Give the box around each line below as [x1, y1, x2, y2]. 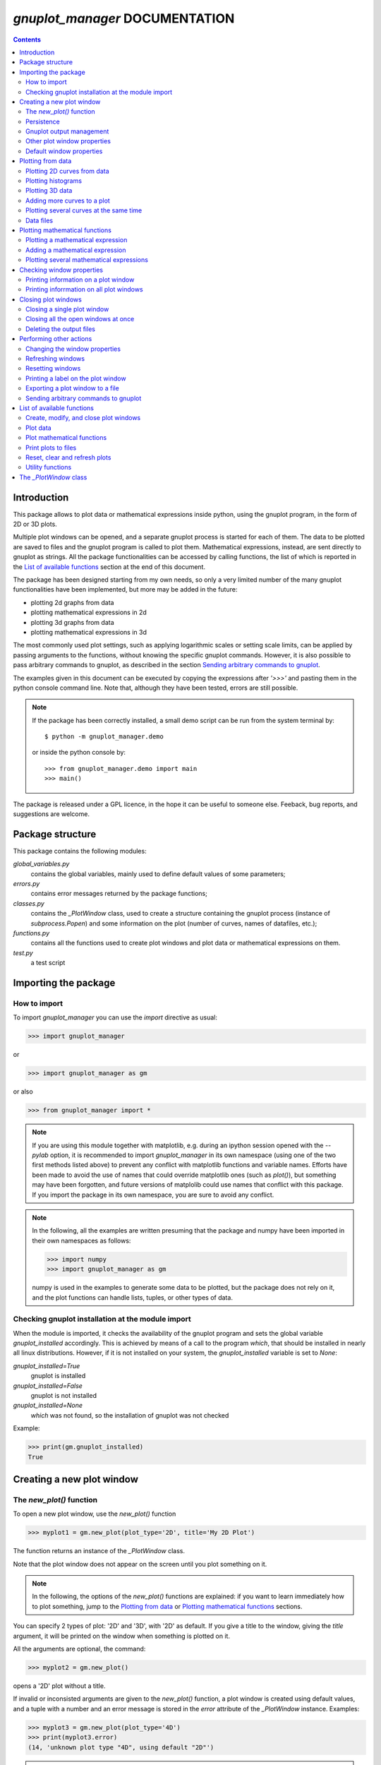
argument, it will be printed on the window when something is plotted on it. [13, 1632, 231, 1640]
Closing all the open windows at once [25, 315, 135, 323]
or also [13, 1087, 33, 1096]
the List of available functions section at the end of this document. [13, 562, 206, 571]
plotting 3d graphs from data [30, 618, 114, 626]
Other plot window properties [25, 137, 111, 145]
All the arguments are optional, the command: [13, 1645, 146, 1653]
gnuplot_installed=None [13, 1401, 83, 1410]
